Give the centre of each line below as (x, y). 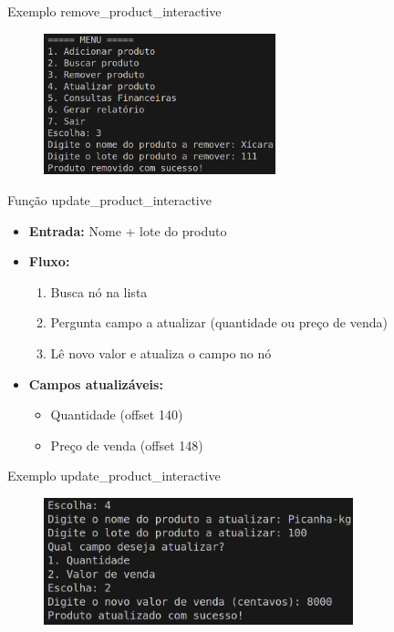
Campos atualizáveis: (96, 383)
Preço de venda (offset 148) (127, 445)
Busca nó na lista (99, 291)
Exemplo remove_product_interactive (114, 11)
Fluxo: (49, 261)
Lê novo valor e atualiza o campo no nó (161, 352)
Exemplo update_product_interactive (114, 476)
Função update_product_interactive (109, 199)
